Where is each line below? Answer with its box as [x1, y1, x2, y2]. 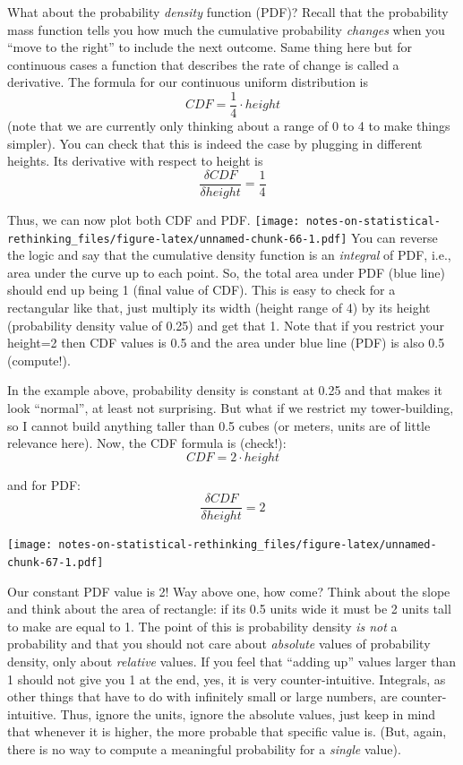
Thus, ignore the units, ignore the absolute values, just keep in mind [60, 704, 436, 723]
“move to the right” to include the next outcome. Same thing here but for [7, 38, 412, 56]
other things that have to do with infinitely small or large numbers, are [7, 687, 398, 706]
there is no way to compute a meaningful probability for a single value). [7, 740, 401, 759]
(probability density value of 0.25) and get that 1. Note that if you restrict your [7, 315, 445, 334]
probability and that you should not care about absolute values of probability [7, 634, 431, 653]
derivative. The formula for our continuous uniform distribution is [7, 73, 369, 91]
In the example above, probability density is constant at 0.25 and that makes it [7, 381, 443, 400]
